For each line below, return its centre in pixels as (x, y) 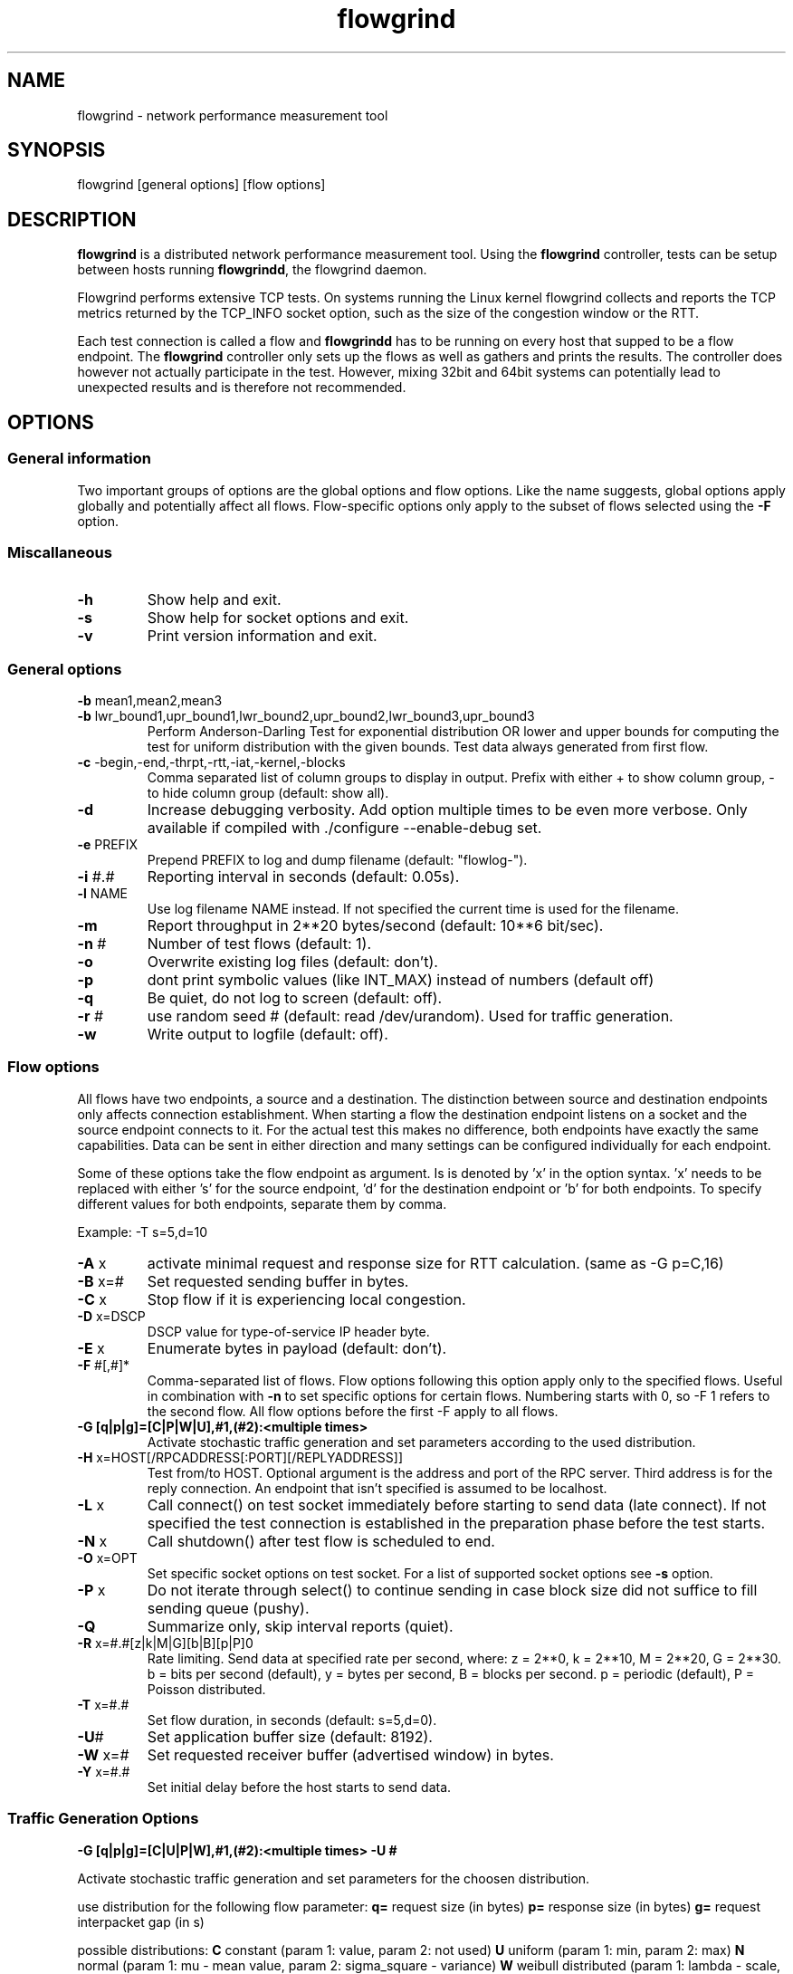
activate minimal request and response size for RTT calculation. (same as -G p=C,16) (435, 1263)
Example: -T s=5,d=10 (143, 1231)
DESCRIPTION (72, 219)
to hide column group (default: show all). (268, 793)
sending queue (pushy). (228, 1608)
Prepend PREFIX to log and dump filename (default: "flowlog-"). (337, 860)
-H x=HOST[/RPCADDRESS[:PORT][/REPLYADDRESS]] (240, 1457)
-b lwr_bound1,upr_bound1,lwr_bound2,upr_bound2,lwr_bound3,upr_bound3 (306, 716)
